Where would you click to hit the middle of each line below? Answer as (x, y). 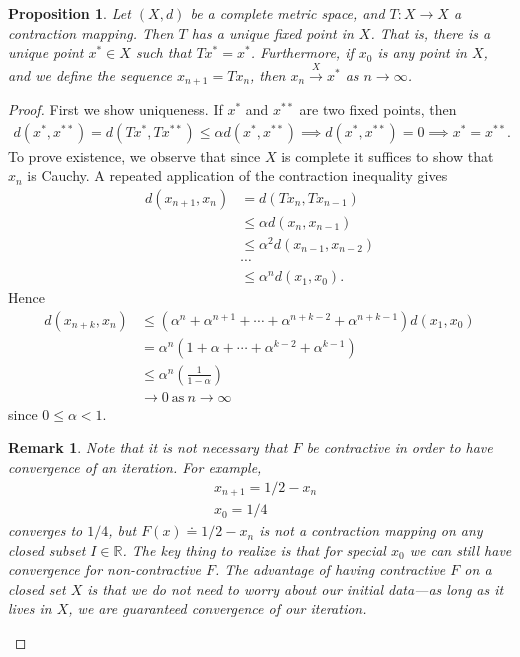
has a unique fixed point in (272, 32)
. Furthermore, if (302, 52)
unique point (46, 52)
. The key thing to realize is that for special (254, 549)
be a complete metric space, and (287, 13)
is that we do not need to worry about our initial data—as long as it (295, 588)
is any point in (422, 52)
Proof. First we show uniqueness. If (115, 109)
